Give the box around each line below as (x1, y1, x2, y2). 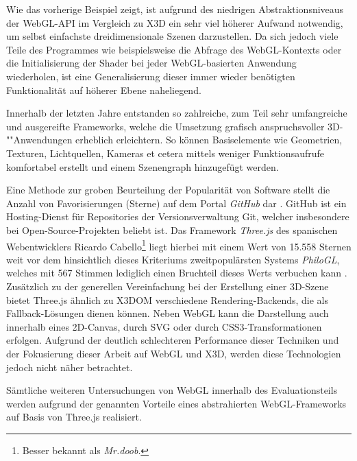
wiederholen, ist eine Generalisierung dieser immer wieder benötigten (6, 69, 295, 83)
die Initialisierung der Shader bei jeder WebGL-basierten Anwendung (6, 56, 297, 70)
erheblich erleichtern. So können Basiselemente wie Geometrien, (75, 132, 343, 147)
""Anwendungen (6, 132, 73, 147)
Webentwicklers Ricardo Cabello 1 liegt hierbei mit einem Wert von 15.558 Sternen (6, 237, 352, 253)
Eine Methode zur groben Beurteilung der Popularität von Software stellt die (6, 182, 330, 197)
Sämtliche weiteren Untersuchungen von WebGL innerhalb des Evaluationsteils (6, 383, 338, 397)
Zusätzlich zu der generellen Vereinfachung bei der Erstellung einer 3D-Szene (6, 279, 329, 293)
